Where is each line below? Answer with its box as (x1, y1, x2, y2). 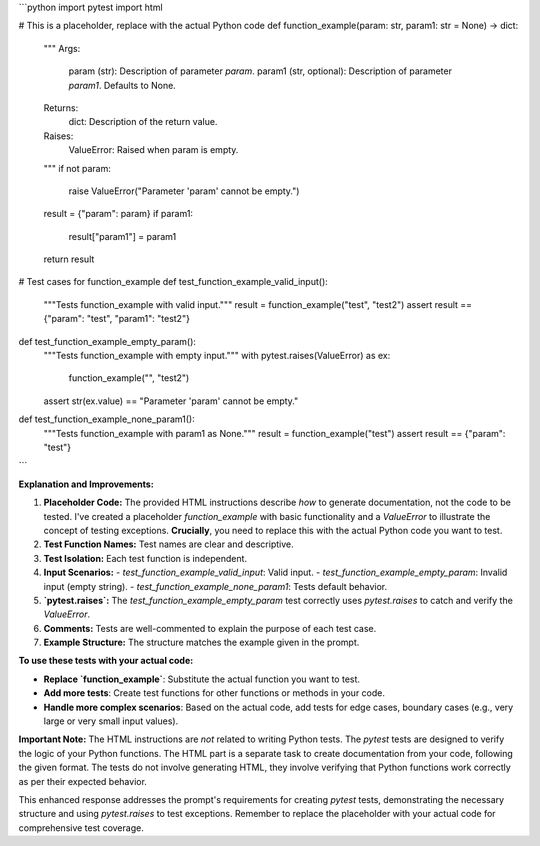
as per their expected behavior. (18, 775, 147, 787)
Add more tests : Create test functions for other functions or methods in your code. (43, 687, 385, 699)
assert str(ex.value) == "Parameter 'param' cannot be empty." (43, 395, 299, 407)
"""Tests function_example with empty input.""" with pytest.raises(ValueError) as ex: (43, 350, 391, 362)
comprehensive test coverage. (18, 821, 144, 834)
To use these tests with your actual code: (18, 655, 194, 667)
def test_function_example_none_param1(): (18, 413, 195, 425)
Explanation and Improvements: (18, 478, 154, 490)
